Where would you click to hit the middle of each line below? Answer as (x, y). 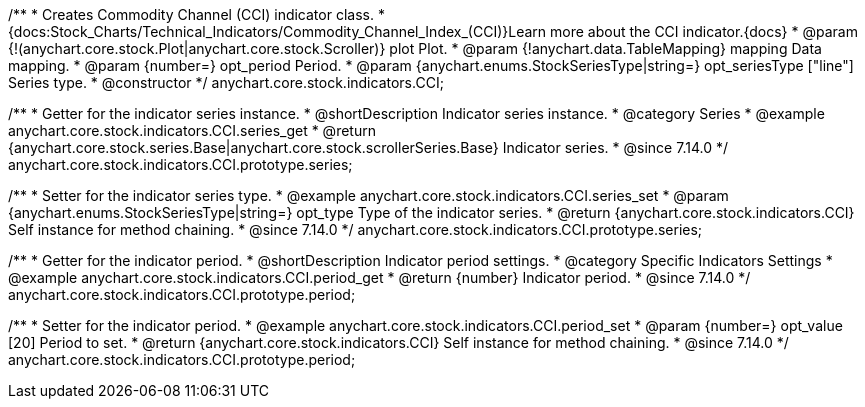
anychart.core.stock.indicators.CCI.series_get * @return (192, 130)
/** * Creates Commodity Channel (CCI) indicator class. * (196, 14)
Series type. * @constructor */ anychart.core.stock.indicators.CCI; (226, 82)
